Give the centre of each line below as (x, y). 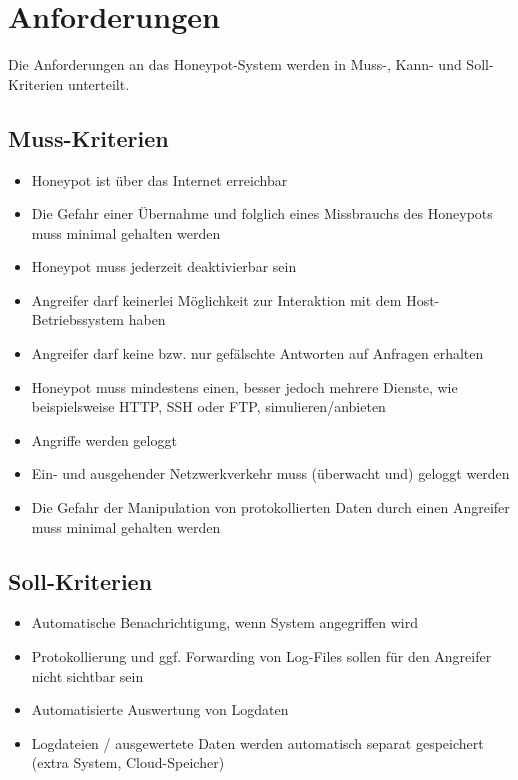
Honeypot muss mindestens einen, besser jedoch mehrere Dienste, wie (244, 386)
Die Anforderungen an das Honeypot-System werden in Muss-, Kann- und (235, 64)
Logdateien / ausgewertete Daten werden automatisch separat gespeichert (257, 742)
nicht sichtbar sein (87, 675)
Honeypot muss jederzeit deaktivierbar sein (164, 266)
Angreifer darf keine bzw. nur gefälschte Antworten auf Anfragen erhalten (257, 353)
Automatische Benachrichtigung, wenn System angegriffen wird (225, 622)
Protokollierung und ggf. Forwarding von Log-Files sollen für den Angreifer (261, 656)
